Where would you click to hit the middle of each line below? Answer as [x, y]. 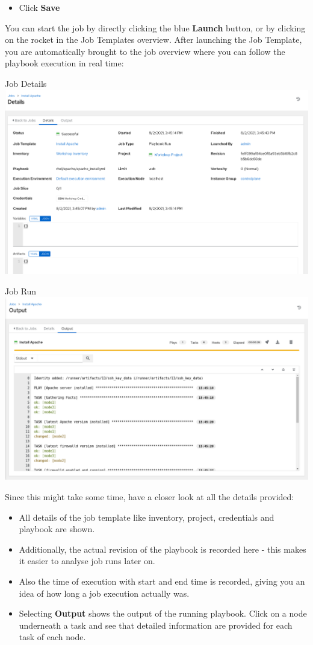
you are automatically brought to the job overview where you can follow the [145, 51]
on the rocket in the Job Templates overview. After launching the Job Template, [153, 40]
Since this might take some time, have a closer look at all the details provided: [150, 496]
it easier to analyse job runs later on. [87, 561]
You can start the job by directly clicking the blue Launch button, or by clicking [155, 27]
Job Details [26, 83]
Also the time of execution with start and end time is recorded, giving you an [162, 581]
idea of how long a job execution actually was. [104, 593]
